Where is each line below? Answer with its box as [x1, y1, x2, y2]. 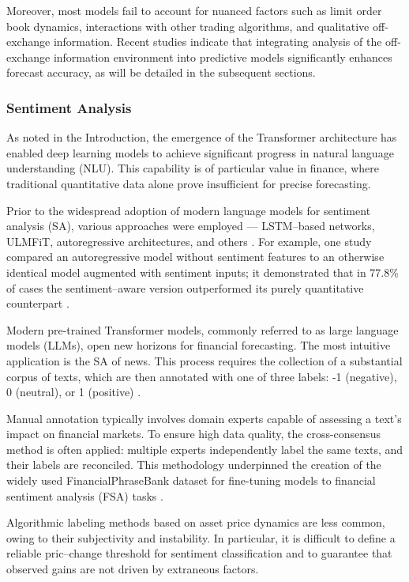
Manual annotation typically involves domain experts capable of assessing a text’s [6, 410, 402, 426]
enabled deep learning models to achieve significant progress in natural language [6, 144, 394, 161]
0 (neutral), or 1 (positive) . [6, 384, 141, 400]
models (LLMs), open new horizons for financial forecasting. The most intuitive [6, 337, 391, 353]
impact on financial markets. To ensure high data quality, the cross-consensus [6, 425, 381, 442]
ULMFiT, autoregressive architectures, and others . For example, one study [6, 232, 372, 249]
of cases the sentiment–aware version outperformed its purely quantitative [6, 279, 364, 296]
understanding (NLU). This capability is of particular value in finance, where [6, 160, 379, 176]
